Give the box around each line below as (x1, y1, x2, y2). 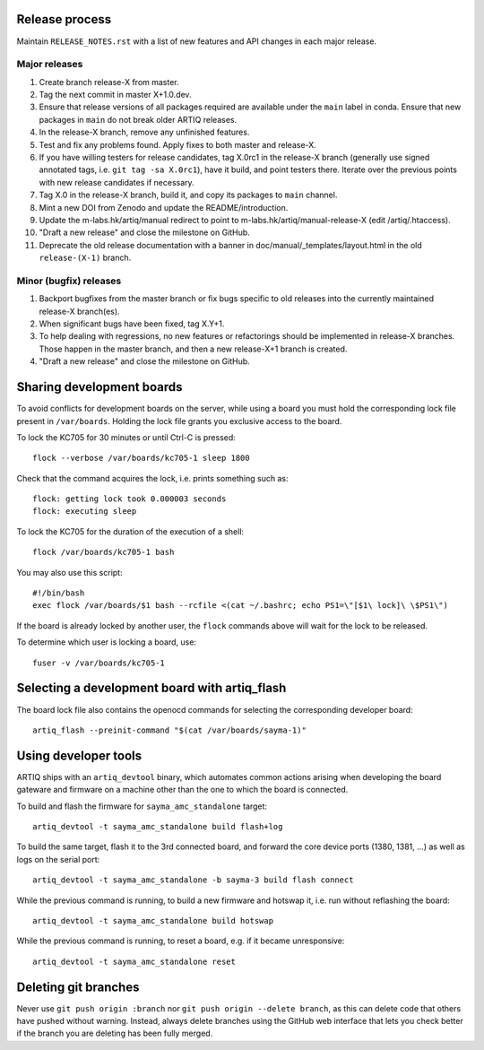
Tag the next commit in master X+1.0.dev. (39, 90, 192, 100)
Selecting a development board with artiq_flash (16, 681, 287, 696)
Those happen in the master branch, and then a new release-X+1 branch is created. (39, 343, 348, 354)
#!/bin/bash (32, 588, 85, 598)
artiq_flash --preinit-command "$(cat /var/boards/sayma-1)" (32, 725, 307, 735)
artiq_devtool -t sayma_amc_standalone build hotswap (32, 915, 273, 925)
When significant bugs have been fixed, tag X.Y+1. (39, 318, 225, 329)
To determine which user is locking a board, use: (16, 637, 197, 647)
